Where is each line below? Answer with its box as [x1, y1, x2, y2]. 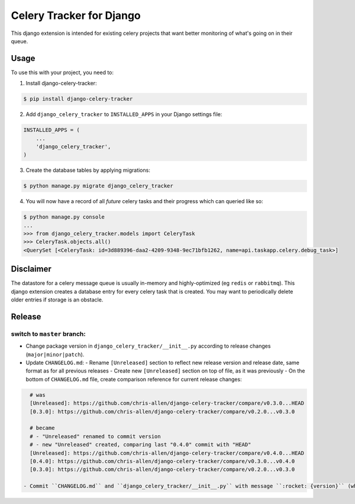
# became [30, 425, 55, 432]
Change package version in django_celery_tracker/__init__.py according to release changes [25, 342, 271, 349]
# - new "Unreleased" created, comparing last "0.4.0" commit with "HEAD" [30, 441, 251, 448]
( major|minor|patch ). [25, 351, 85, 358]
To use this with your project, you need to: [11, 69, 114, 76]
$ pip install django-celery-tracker [23, 95, 133, 102]
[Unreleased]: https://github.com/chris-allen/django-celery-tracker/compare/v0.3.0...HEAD [30, 400, 305, 407]
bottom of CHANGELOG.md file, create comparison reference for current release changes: [25, 375, 242, 383]
